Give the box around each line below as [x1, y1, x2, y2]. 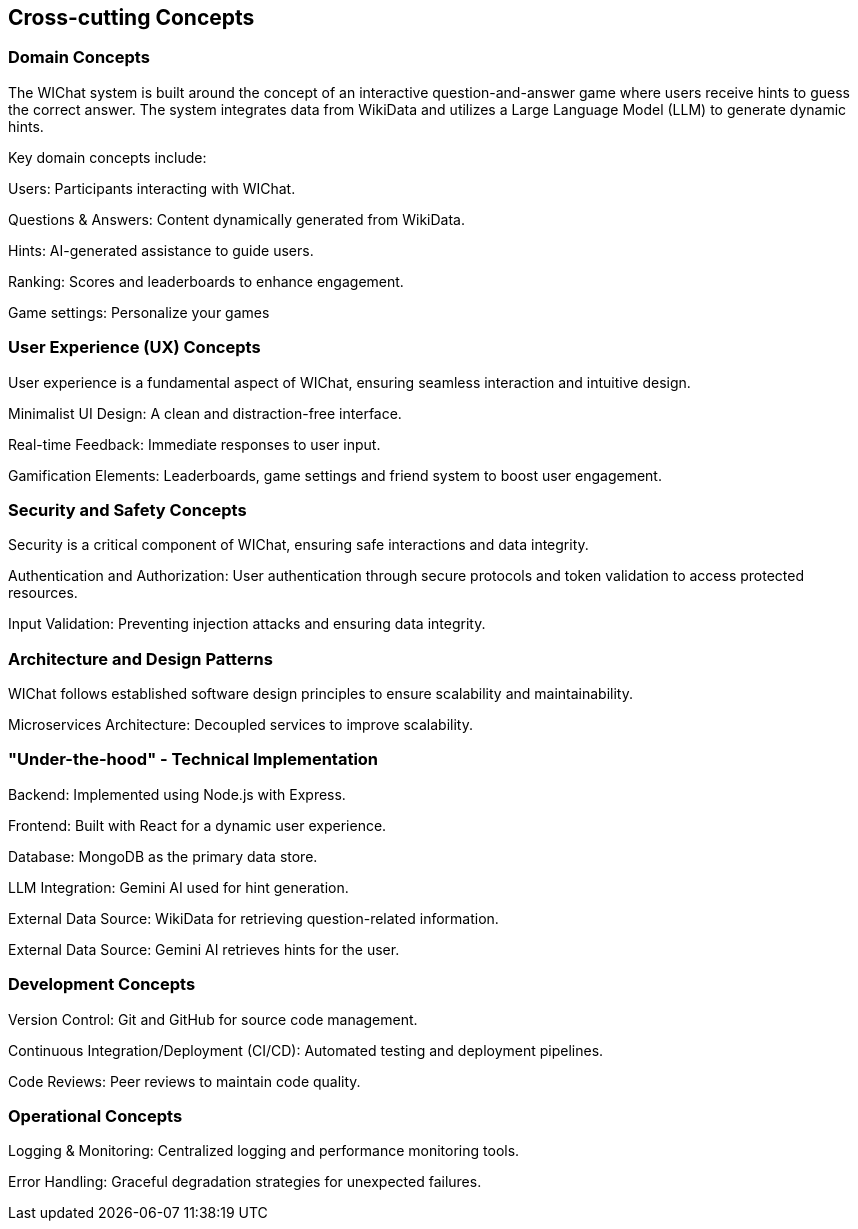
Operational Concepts [8, 1105, 183, 1126]
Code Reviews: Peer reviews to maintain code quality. [8, 1072, 361, 1090]
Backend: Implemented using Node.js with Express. [8, 785, 346, 803]
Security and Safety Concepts [8, 499, 247, 520]
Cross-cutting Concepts [8, 5, 255, 30]
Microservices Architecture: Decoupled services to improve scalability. [8, 716, 473, 734]
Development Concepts [8, 974, 196, 995]
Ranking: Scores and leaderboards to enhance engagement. [8, 272, 404, 290]
